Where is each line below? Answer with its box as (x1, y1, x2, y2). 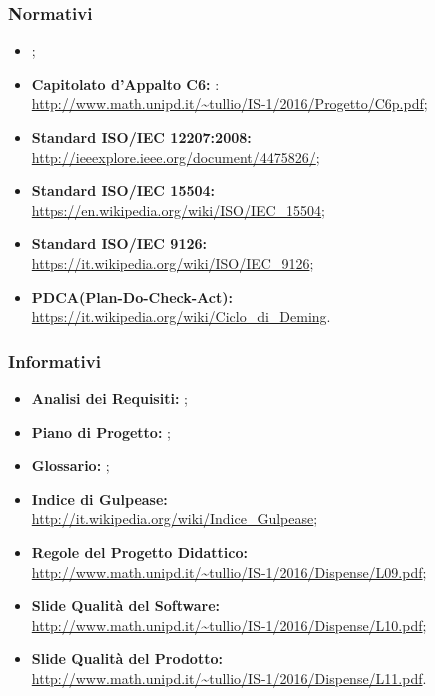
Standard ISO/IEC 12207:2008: (31, 127, 252, 147)
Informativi (8, 348, 101, 373)
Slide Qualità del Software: (31, 595, 220, 616)
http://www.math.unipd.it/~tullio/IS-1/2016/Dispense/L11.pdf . (31, 667, 427, 688)
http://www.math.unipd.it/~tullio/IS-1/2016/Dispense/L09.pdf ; (31, 561, 427, 582)
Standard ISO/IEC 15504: (31, 180, 216, 201)
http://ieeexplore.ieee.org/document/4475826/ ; (31, 146, 320, 167)
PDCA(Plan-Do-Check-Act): (31, 286, 233, 307)
